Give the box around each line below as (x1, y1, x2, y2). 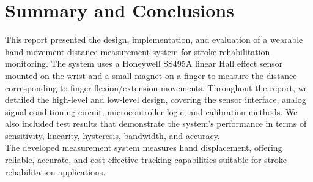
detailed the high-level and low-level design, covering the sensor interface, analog (5, 93, 306, 106)
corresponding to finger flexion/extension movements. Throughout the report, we (5, 81, 308, 94)
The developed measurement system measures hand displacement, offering (5, 141, 282, 154)
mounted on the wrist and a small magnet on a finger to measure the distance (5, 69, 297, 82)
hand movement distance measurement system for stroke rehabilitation (5, 45, 270, 58)
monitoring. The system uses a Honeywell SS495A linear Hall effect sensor (5, 57, 283, 70)
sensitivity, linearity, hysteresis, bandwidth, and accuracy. (5, 129, 220, 142)
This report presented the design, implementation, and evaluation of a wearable (5, 33, 303, 46)
